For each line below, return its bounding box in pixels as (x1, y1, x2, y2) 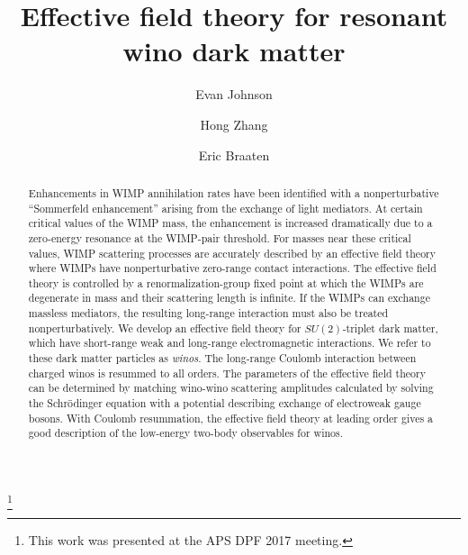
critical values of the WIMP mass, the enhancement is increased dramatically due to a (28, 215, 433, 231)
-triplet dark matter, (342, 320, 438, 335)
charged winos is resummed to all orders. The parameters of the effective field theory (28, 365, 426, 380)
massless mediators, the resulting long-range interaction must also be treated (28, 305, 389, 321)
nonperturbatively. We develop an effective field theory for (28, 320, 301, 335)
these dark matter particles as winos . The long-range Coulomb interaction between (28, 350, 417, 366)
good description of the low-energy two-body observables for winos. (28, 425, 343, 441)
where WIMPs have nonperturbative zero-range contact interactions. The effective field (28, 260, 436, 276)
